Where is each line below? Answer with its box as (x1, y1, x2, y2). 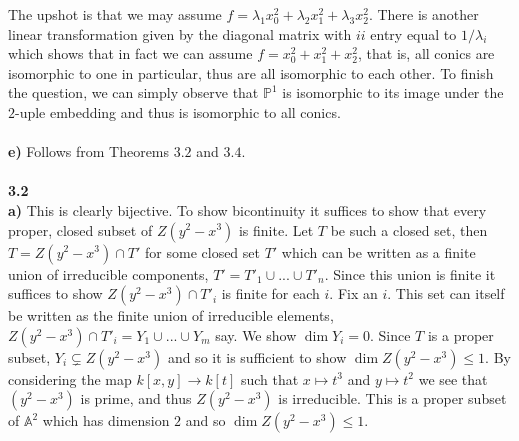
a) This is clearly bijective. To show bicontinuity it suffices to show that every (8, 199, 487, 220)
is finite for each (221, 283, 320, 304)
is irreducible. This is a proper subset (278, 388, 507, 409)
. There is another (368, 4, 479, 24)
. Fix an (329, 283, 378, 304)
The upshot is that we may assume (8, 4, 222, 24)
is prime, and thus (80, 388, 192, 409)
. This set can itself (387, 283, 505, 304)
